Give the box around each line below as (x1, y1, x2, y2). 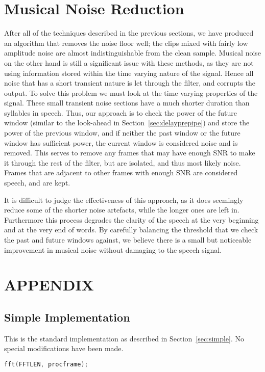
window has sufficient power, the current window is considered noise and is (4, 137, 238, 148)
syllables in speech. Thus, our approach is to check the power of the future (4, 107, 237, 118)
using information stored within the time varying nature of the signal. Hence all (4, 67, 254, 78)
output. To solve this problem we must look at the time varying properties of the (4, 87, 258, 98)
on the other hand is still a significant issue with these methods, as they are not (4, 57, 254, 68)
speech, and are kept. (4, 177, 70, 188)
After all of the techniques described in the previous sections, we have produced (4, 28, 254, 38)
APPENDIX (4, 274, 94, 295)
